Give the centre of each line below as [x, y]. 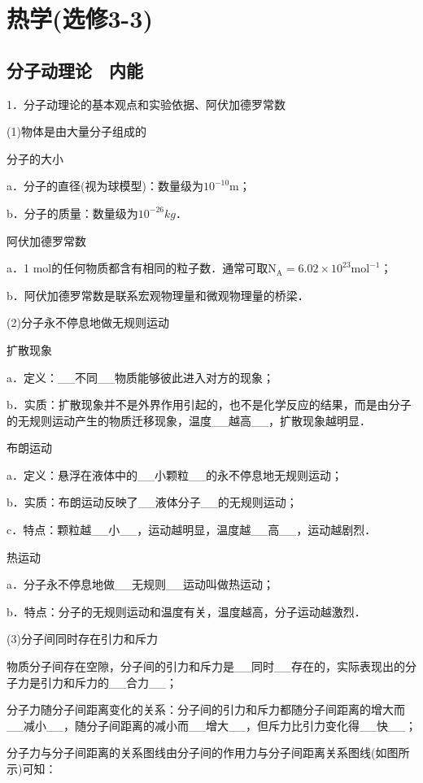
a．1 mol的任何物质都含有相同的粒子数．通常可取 [137, 268]
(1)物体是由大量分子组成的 [76, 131]
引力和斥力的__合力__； [109, 682]
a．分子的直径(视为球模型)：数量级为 [105, 186]
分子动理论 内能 [75, 70]
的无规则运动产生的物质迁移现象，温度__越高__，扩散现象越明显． [189, 420]
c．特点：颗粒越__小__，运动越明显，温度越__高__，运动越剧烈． [192, 530]
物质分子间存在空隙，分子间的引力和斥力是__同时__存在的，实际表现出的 [206, 666]
